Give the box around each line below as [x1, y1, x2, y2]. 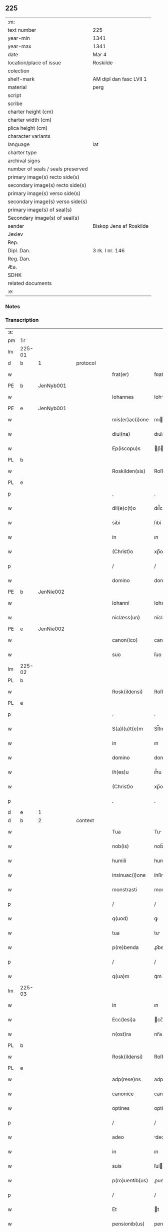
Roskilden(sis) [112, 467, 146, 475]
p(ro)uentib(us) [112, 1177, 148, 1184]
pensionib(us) [112, 1220, 145, 1227]
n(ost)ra [112, 1030, 131, 1037]
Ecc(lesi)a [112, 1016, 136, 1023]
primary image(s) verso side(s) [7, 189, 81, 197]
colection [7, 67, 30, 74]
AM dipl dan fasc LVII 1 [92, 75, 147, 82]
